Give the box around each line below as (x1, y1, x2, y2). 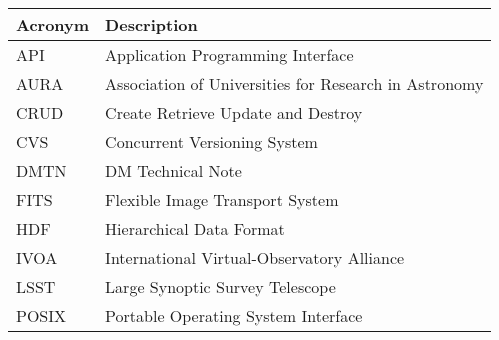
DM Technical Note (105, 159, 242, 182)
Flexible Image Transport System (105, 188, 339, 211)
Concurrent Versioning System (105, 130, 318, 153)
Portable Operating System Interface (105, 304, 363, 327)
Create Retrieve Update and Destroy (105, 101, 363, 124)
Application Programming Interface (105, 43, 354, 66)
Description (105, 13, 198, 36)
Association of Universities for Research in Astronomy (105, 72, 484, 95)
